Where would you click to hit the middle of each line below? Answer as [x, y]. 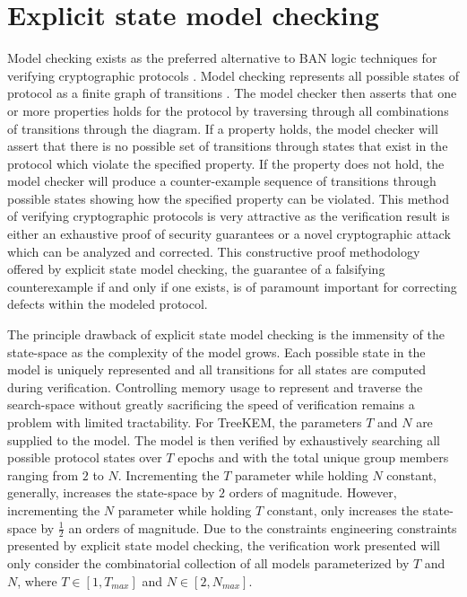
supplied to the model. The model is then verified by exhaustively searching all [224, 439]
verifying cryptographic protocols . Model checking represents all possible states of [233, 75]
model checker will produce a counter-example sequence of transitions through [222, 181]
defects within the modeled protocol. [108, 304]
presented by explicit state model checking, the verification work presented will [224, 545]
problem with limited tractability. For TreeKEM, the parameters [185, 422]
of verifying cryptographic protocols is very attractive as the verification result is [229, 216]
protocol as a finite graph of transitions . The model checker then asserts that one [232, 93]
